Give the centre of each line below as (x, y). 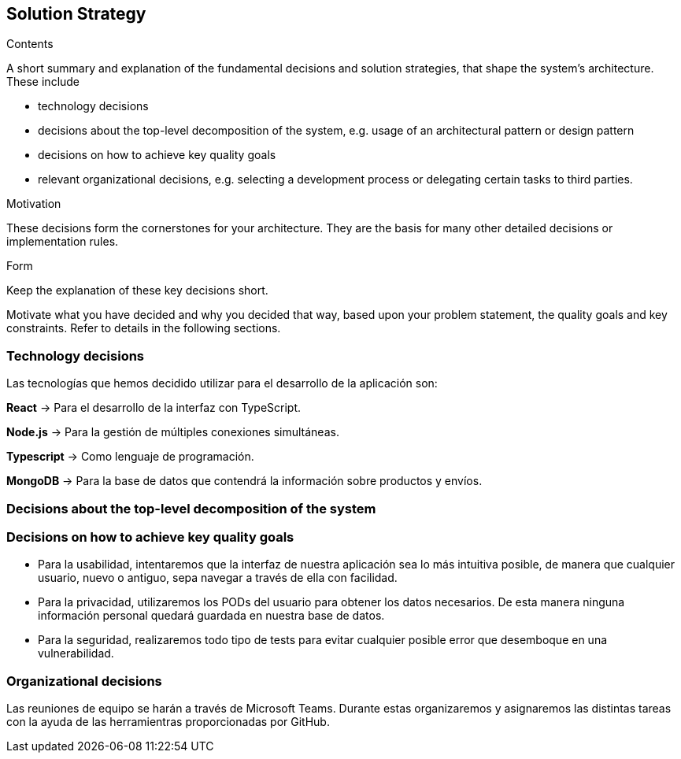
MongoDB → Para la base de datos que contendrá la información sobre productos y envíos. (244, 481)
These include (43, 82)
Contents (30, 44)
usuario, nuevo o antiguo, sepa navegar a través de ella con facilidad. (218, 578)
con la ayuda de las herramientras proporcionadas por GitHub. (168, 722)
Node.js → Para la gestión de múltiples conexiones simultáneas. (173, 432)
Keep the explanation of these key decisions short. (137, 291)
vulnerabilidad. (76, 653)
